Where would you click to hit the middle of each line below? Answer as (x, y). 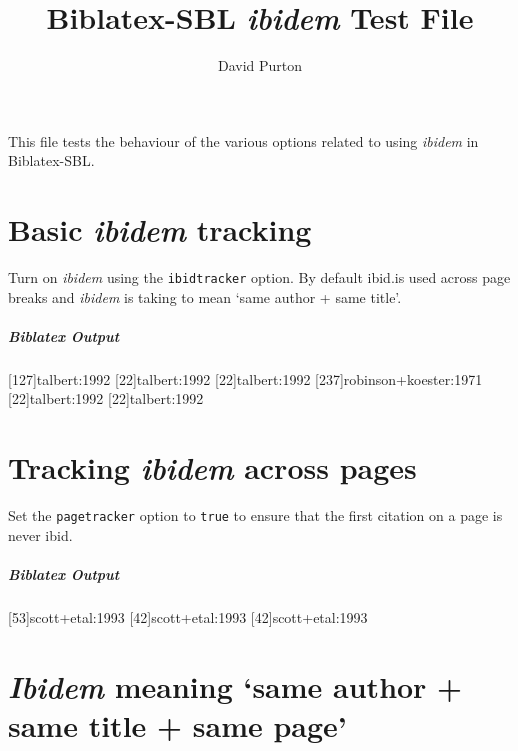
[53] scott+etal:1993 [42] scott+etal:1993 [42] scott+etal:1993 (188, 616)
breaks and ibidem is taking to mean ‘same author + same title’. (205, 296)
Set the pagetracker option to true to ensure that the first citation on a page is (255, 515)
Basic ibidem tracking (160, 230)
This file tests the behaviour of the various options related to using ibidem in (243, 140)
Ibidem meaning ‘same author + (235, 686)
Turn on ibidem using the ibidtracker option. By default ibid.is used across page (259, 277)
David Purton (260, 65)
